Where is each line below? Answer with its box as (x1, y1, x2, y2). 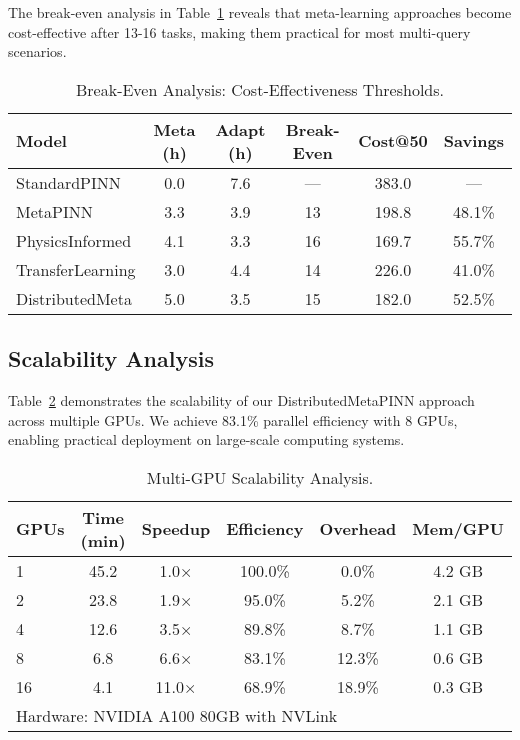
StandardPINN (16, 170, 121, 194)
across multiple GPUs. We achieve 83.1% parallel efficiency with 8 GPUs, (8, 409, 458, 430)
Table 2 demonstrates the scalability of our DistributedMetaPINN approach (8, 389, 475, 410)
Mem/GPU (412, 517, 504, 541)
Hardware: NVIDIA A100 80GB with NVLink (16, 703, 338, 727)
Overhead (319, 517, 397, 541)
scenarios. (8, 41, 67, 62)
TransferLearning (16, 257, 136, 281)
